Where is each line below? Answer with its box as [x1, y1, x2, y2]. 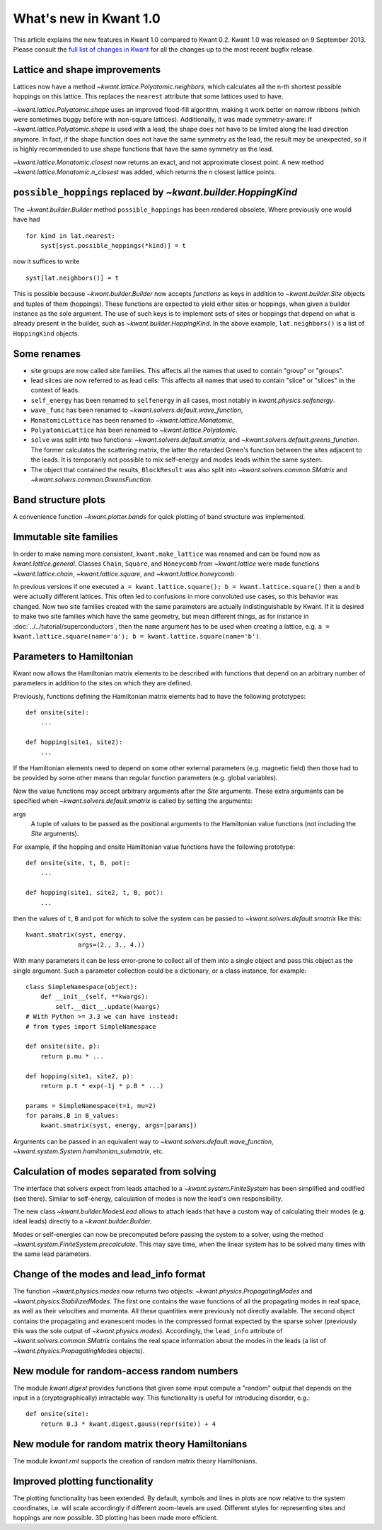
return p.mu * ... [40, 1052, 105, 1060]
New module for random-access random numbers [13, 1365, 238, 1377]
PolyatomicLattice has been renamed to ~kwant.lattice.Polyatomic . [30, 426, 238, 435]
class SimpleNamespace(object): [25, 983, 138, 990]
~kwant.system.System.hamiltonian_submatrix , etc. [13, 1147, 164, 1155]
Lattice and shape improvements [13, 64, 161, 76]
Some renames [13, 348, 81, 360]
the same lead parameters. [13, 1250, 92, 1258]
